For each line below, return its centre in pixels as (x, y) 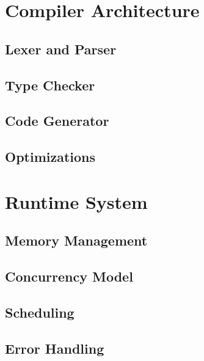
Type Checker (50, 85)
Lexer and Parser (61, 49)
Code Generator (57, 121)
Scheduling (40, 312)
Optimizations (50, 157)
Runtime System (76, 201)
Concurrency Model (69, 276)
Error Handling (55, 348)
